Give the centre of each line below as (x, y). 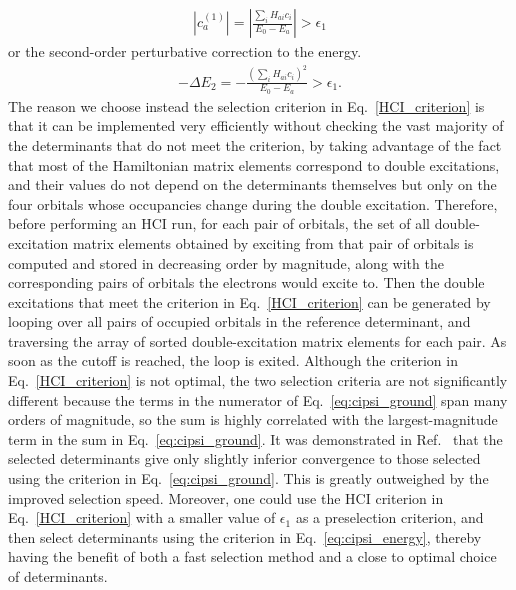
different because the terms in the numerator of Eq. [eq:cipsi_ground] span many (258, 399)
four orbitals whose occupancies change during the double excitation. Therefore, (253, 203)
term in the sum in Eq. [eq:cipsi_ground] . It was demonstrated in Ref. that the (255, 438)
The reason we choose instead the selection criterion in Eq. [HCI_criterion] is (246, 105)
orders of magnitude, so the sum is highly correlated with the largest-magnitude (253, 419)
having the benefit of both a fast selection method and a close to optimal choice (252, 556)
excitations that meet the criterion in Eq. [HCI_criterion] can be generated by (249, 301)
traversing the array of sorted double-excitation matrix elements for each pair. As (257, 340)
